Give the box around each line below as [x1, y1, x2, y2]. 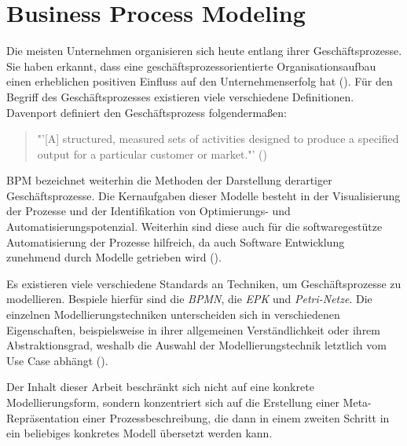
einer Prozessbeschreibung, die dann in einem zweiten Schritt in [82, 409, 390, 426]
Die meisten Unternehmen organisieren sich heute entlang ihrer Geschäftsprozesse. [6, 42, 402, 59]
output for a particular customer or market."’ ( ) [37, 145, 267, 162]
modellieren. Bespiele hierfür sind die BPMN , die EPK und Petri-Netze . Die [6, 291, 372, 307]
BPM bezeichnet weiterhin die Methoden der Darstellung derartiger [6, 172, 332, 188]
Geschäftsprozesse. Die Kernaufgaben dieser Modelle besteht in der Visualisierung [6, 187, 401, 203]
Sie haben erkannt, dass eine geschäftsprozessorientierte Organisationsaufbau [6, 57, 376, 74]
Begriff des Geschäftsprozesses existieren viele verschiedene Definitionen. [6, 88, 354, 104]
